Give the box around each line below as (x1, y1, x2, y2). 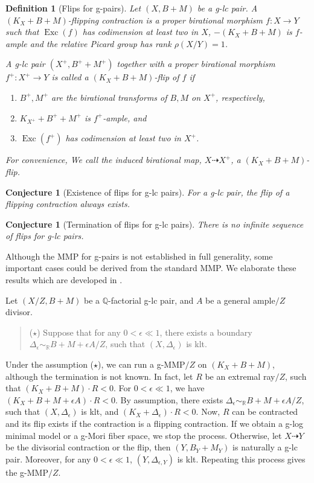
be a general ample (205, 293, 275, 306)
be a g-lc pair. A (197, 2, 258, 14)
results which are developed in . (5, 273, 123, 286)
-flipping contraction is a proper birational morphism (68, 13, 263, 26)
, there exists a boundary (159, 325, 252, 338)
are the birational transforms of (51, 91, 167, 103)
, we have (170, 382, 205, 394)
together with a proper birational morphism (117, 57, 275, 70)
